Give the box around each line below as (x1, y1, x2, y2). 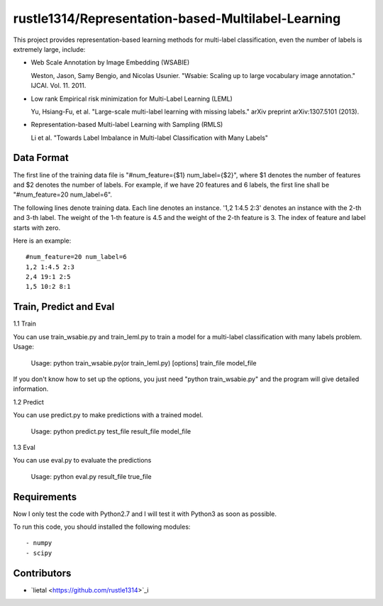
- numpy (26, 539, 52, 547)
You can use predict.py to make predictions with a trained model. (13, 411, 204, 419)
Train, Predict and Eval (13, 301, 115, 313)
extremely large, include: (13, 45, 86, 53)
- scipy (26, 549, 52, 557)
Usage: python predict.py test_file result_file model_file (30, 426, 191, 436)
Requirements (13, 490, 77, 503)
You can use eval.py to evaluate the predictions (13, 456, 152, 465)
